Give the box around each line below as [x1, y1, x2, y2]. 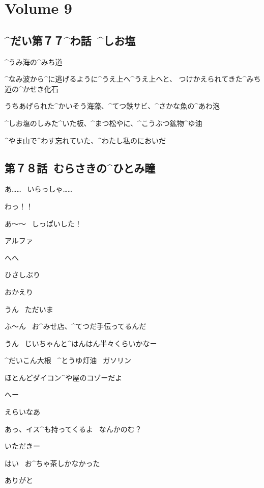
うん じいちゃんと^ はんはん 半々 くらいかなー [5, 338, 157, 348]
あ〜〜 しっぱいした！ [5, 218, 82, 228]
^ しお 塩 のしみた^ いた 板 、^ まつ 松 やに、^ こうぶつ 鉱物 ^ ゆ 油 [5, 117, 202, 128]
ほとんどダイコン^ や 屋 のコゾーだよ [5, 372, 123, 382]
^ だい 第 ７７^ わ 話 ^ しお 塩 [5, 32, 136, 48]
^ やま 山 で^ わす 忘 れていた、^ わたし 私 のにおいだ [5, 135, 166, 145]
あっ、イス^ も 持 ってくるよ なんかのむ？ [5, 423, 142, 434]
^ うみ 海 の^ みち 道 [5, 56, 63, 67]
